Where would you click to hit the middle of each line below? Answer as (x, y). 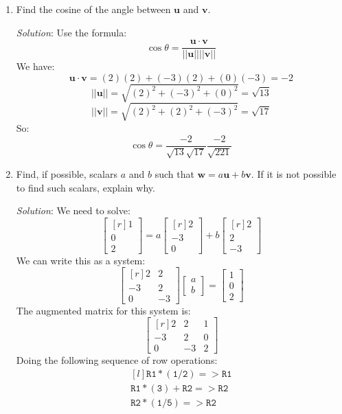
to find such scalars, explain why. (85, 187)
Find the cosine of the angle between (93, 9)
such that (174, 173)
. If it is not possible (294, 173)
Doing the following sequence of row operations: (117, 360)
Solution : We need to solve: (73, 210)
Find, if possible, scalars (67, 173)
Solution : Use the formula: (71, 32)
